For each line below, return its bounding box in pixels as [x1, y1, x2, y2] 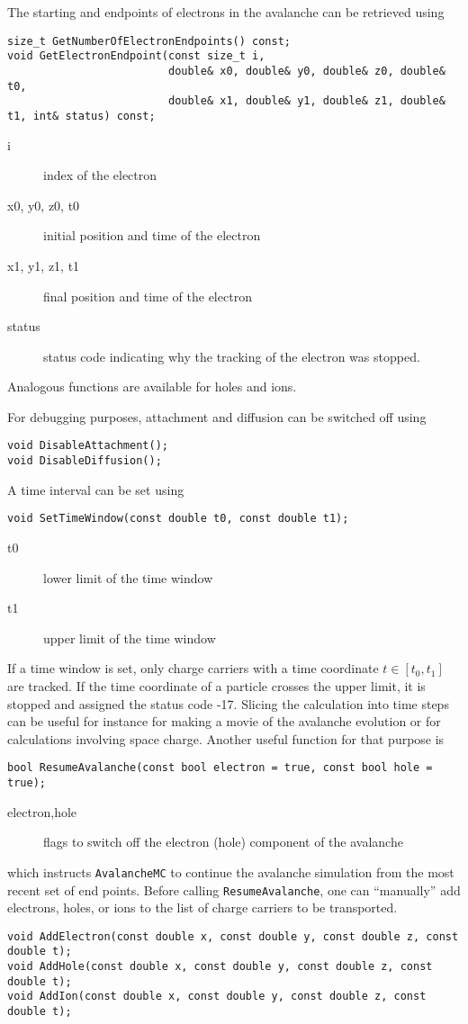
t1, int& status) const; [7, 109, 156, 122]
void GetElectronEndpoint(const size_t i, [7, 49, 265, 63]
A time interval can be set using [7, 480, 184, 499]
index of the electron [43, 166, 157, 184]
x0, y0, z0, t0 [7, 195, 80, 214]
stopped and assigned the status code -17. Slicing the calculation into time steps [7, 694, 449, 713]
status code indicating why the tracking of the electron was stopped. [43, 346, 420, 365]
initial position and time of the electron [43, 226, 261, 245]
